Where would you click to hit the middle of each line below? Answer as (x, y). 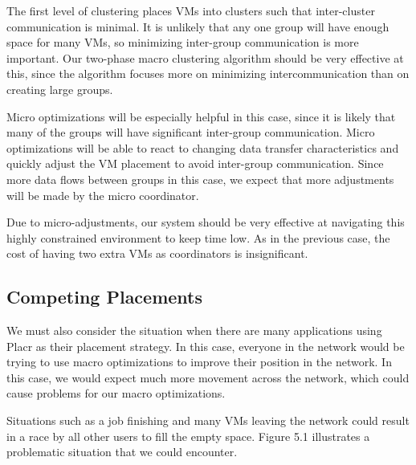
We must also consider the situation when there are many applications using (194, 330)
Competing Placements (105, 297)
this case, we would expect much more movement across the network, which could (208, 377)
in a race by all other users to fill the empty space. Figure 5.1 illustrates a (188, 436)
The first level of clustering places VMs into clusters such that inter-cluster (191, 10)
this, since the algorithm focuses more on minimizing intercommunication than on (208, 73)
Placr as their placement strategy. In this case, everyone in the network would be (206, 346)
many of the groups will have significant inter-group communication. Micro (191, 132)
